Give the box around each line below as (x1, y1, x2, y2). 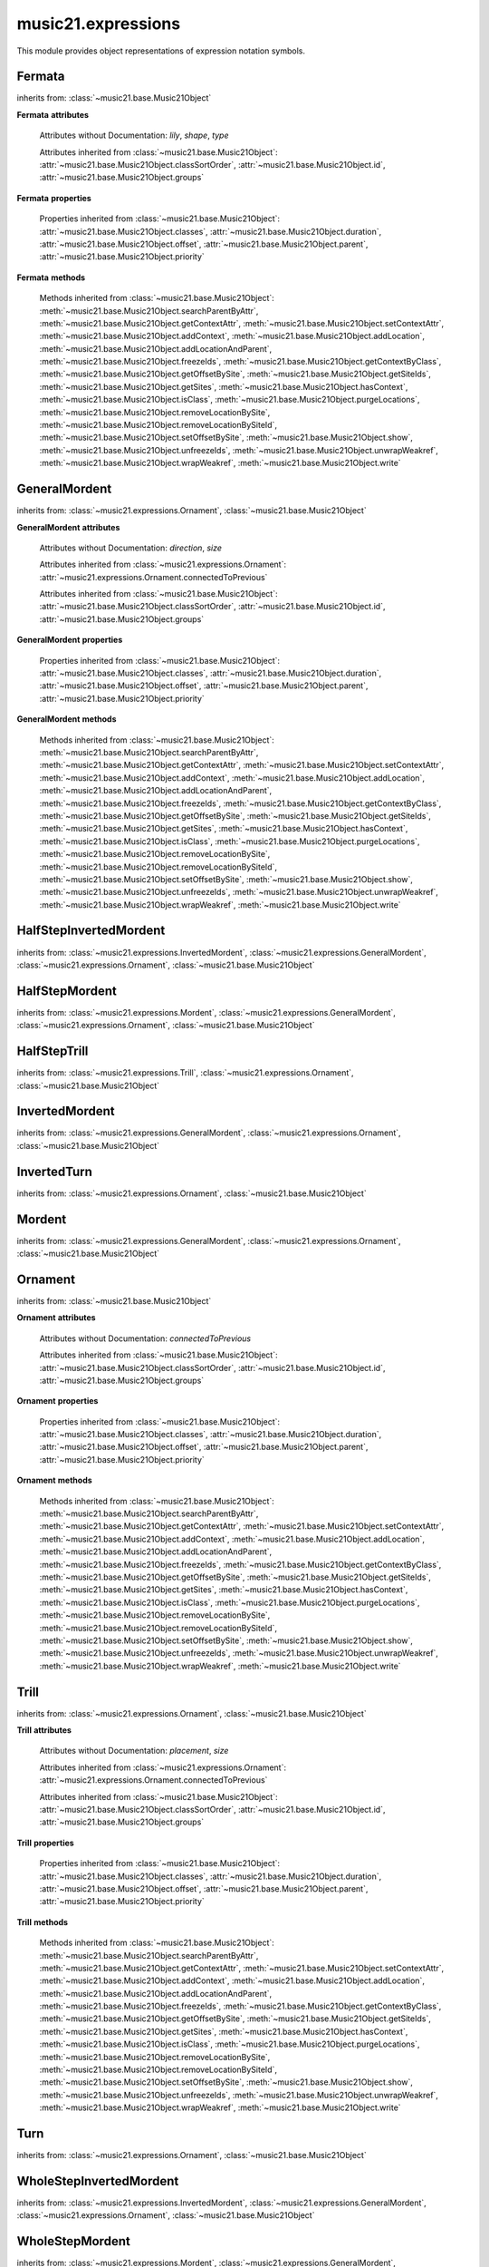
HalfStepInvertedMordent (16, 923, 166, 939)
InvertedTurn (16, 1163, 92, 1179)
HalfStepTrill (16, 1044, 89, 1059)
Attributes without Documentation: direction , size (39, 542, 222, 553)
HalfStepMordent (16, 983, 117, 998)
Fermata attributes (16, 109, 90, 120)
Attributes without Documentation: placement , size (39, 1746, 229, 1756)
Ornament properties (16, 1396, 99, 1406)
